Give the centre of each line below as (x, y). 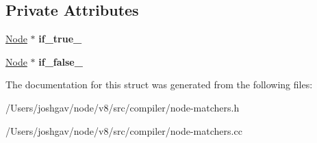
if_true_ (60, 39)
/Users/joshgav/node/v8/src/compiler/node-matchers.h (123, 107)
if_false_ (61, 61)
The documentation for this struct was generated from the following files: (159, 84)
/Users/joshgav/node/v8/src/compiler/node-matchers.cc (124, 130)
